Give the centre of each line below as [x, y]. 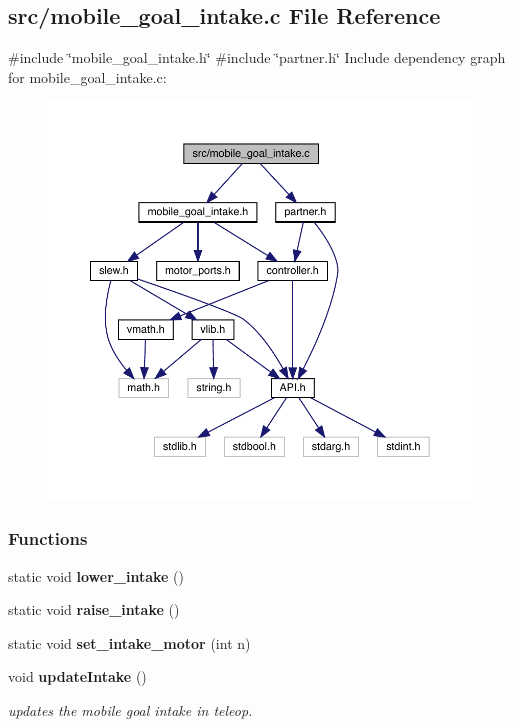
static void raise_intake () [94, 609]
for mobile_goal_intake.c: [87, 76]
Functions [48, 538]
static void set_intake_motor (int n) [129, 642]
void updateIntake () [77, 676]
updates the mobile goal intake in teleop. [130, 710]
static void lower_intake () [96, 575]
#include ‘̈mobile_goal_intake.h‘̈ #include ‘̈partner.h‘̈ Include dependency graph [257, 57]
